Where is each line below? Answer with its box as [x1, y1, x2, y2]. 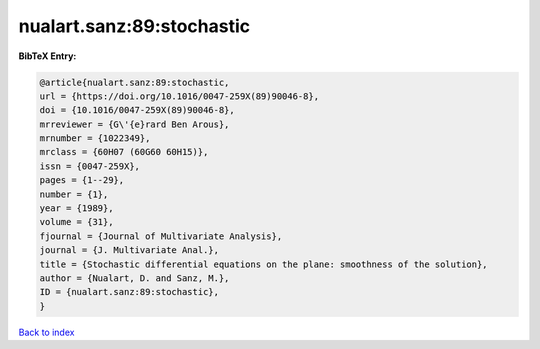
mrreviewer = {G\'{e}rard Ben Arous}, [39, 118, 230, 130]
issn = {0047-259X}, [39, 160, 140, 172]
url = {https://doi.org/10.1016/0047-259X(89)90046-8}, [39, 90, 320, 102]
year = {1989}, [39, 203, 114, 214]
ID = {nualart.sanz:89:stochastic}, [39, 286, 220, 298]
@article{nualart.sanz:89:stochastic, [39, 76, 230, 88]
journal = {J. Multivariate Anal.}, [39, 245, 220, 256]
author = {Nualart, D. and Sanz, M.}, [39, 273, 230, 284]
